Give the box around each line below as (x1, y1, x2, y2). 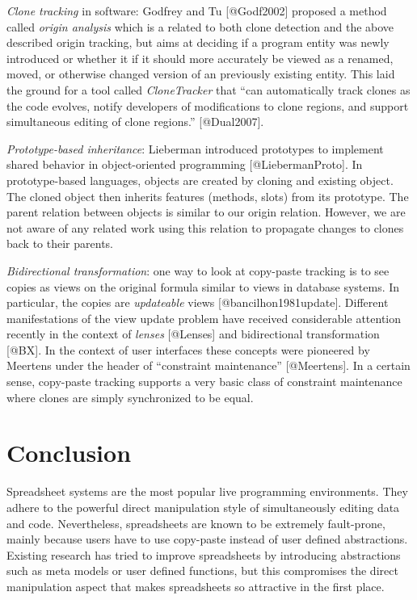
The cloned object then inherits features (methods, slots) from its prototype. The (6, 187, 409, 204)
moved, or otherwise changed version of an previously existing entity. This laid (6, 65, 395, 82)
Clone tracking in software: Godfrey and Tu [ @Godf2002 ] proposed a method (6, 2, 387, 19)
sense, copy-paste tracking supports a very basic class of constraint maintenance (6, 373, 402, 390)
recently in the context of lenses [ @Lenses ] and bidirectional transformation (6, 325, 380, 342)
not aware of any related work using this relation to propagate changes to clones (6, 219, 404, 236)
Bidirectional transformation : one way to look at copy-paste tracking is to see (6, 262, 390, 279)
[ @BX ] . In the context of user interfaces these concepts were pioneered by (6, 341, 370, 358)
